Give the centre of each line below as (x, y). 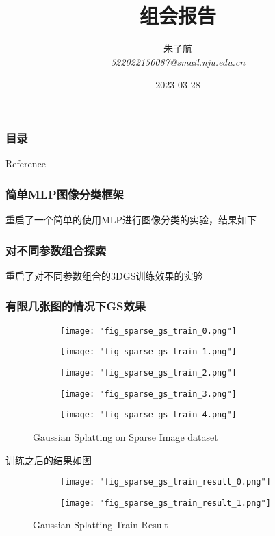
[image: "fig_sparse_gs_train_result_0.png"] (166, 482)
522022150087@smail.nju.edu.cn (178, 61)
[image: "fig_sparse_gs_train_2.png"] (148, 373)
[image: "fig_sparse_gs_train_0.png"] (148, 331)
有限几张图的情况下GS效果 (76, 306)
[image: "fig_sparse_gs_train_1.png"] (148, 352)
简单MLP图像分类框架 (65, 194)
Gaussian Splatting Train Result (101, 525)
